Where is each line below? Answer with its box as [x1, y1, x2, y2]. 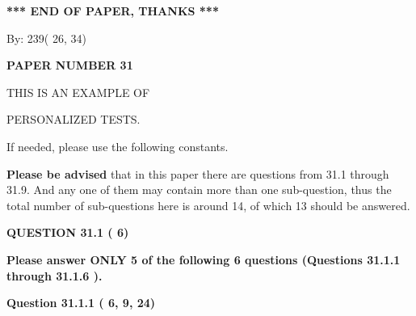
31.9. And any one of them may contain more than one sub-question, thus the [6, 181, 392, 198]
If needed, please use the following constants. [6, 137, 229, 154]
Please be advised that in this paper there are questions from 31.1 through [6, 165, 389, 182]
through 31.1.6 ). [6, 267, 103, 284]
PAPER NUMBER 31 [6, 57, 133, 74]
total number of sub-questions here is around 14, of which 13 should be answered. [6, 196, 410, 213]
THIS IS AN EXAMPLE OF [6, 83, 150, 100]
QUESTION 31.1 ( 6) [6, 224, 129, 241]
